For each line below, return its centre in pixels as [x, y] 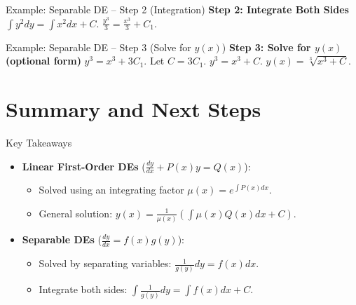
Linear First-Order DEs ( [84, 166]
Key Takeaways [39, 142]
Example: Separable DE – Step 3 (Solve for [98, 47]
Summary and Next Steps [133, 108]
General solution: [76, 213]
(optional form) [43, 61]
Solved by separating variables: [105, 263]
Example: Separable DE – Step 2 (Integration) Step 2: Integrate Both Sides [177, 9]
